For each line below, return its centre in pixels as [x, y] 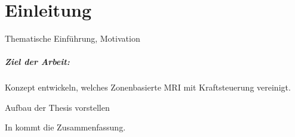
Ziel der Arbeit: [37, 62]
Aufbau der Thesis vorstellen [57, 107]
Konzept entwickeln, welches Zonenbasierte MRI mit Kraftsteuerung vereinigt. [148, 87]
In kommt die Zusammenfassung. [65, 127]
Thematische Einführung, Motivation [73, 38]
